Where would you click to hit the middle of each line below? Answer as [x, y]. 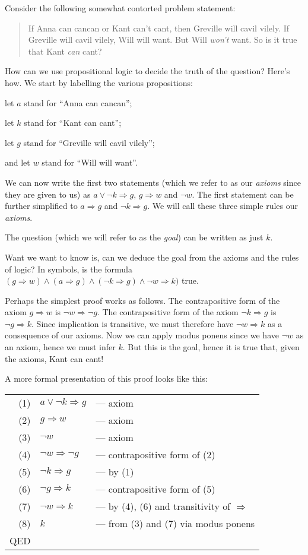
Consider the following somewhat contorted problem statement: [120, 8]
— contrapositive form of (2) [155, 454]
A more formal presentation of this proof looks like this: [106, 378]
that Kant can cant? [65, 51]
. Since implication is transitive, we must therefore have [133, 323]
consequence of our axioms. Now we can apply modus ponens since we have [142, 335]
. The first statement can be [243, 194]
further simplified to [41, 206]
